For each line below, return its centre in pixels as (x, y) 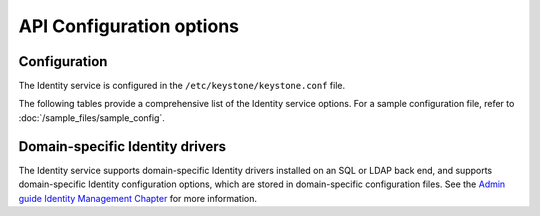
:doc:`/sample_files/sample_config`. (91, 117)
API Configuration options (129, 26)
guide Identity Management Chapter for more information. (137, 198)
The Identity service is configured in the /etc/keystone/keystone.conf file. (181, 86)
